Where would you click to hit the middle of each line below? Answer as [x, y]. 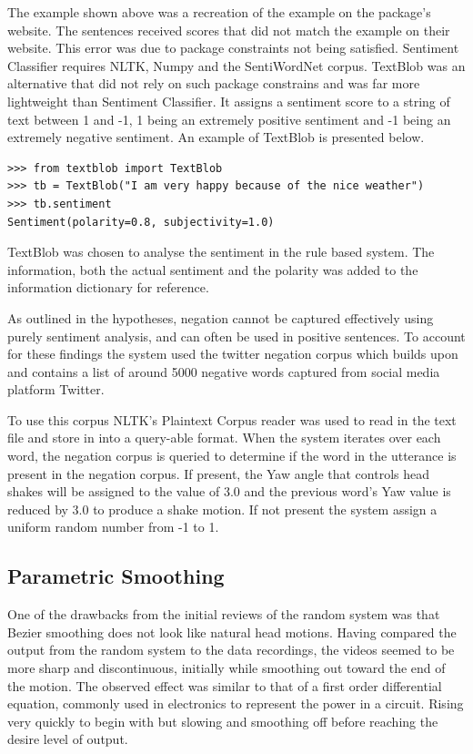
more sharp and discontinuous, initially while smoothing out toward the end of [226, 668]
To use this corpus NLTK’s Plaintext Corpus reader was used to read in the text [232, 419]
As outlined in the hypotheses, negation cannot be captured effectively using [221, 317]
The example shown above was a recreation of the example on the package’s [219, 12]
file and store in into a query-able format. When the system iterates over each [224, 438]
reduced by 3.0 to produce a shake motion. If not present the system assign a [222, 509]
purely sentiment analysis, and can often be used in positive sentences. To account [236, 336]
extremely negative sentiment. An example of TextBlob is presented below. [216, 137]
